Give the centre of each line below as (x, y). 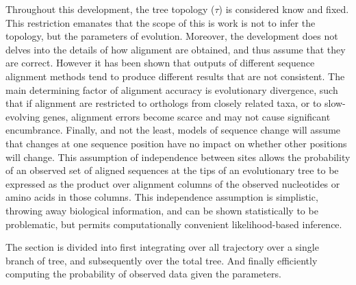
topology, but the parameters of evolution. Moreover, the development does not (172, 36)
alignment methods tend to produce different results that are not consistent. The (175, 76)
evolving (23, 116)
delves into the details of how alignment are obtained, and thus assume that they (176, 49)
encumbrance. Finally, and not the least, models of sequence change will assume (173, 130)
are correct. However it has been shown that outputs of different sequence (160, 63)
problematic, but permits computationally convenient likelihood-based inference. (174, 224)
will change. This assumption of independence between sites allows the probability (178, 157)
